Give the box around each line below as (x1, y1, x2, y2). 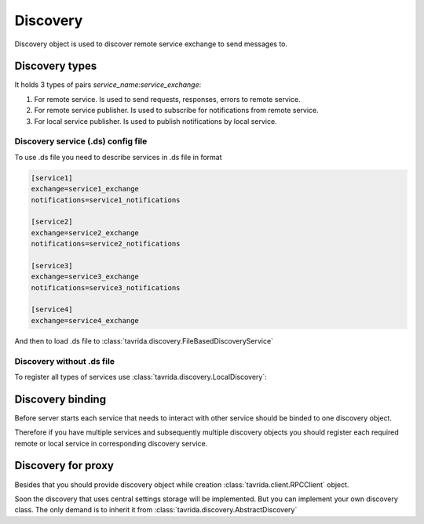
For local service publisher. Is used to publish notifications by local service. (34, 116, 278, 126)
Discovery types (14, 60, 97, 73)
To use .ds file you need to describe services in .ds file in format (14, 152, 223, 162)
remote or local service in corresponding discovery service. (14, 438, 208, 448)
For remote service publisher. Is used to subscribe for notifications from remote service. (34, 106, 320, 115)
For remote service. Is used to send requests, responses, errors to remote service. (34, 94, 302, 104)
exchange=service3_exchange (31, 272, 139, 282)
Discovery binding (14, 392, 106, 406)
